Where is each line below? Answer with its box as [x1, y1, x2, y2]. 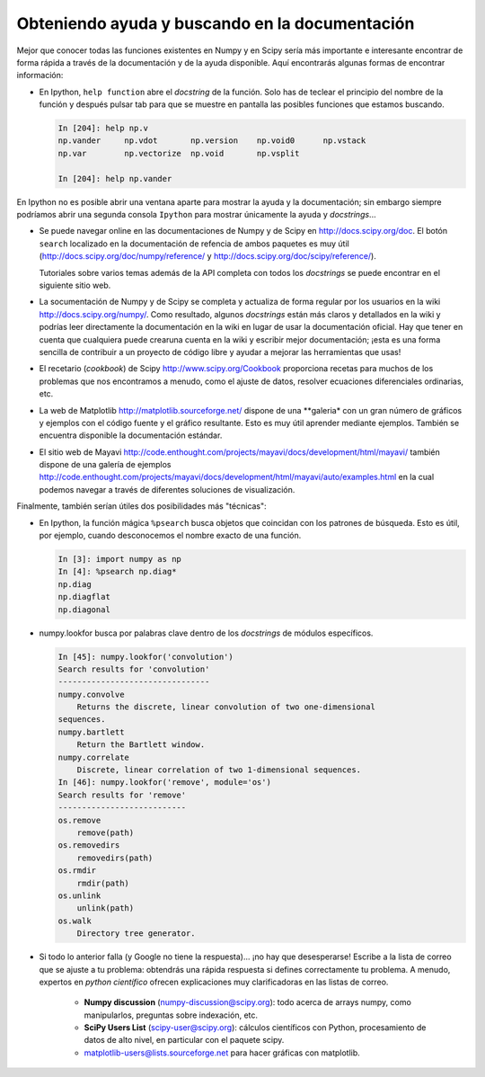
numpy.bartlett [57, 726, 125, 737]
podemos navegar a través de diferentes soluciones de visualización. [39, 484, 295, 494]
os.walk [57, 915, 92, 926]
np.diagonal [57, 604, 111, 615]
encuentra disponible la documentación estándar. [39, 430, 223, 441]
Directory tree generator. [76, 929, 197, 939]
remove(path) [76, 828, 135, 838]
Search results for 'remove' [57, 789, 187, 800]
